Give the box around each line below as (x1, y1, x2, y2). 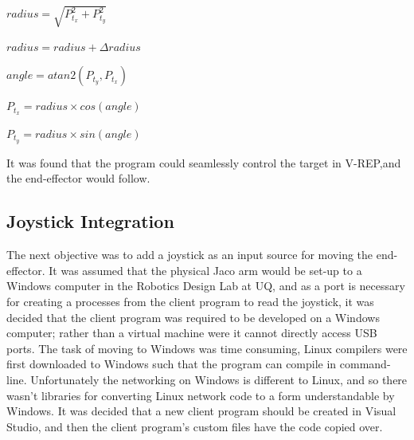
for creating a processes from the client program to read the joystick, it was (6, 293, 374, 310)
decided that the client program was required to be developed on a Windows (6, 308, 380, 325)
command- (339, 356, 391, 372)
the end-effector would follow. (6, 170, 150, 187)
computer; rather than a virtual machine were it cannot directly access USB (6, 324, 377, 341)
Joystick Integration (6, 209, 174, 234)
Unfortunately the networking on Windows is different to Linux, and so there (30, 371, 408, 387)
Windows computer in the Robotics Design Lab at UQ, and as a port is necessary (6, 277, 405, 294)
